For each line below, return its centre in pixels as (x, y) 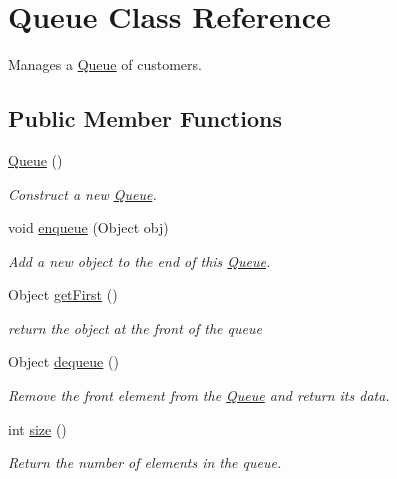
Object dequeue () (63, 361)
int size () (37, 428)
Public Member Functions (145, 118)
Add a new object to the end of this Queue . (139, 260)
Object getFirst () (63, 294)
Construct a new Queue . (82, 193)
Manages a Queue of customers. (105, 64)
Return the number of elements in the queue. (145, 462)
